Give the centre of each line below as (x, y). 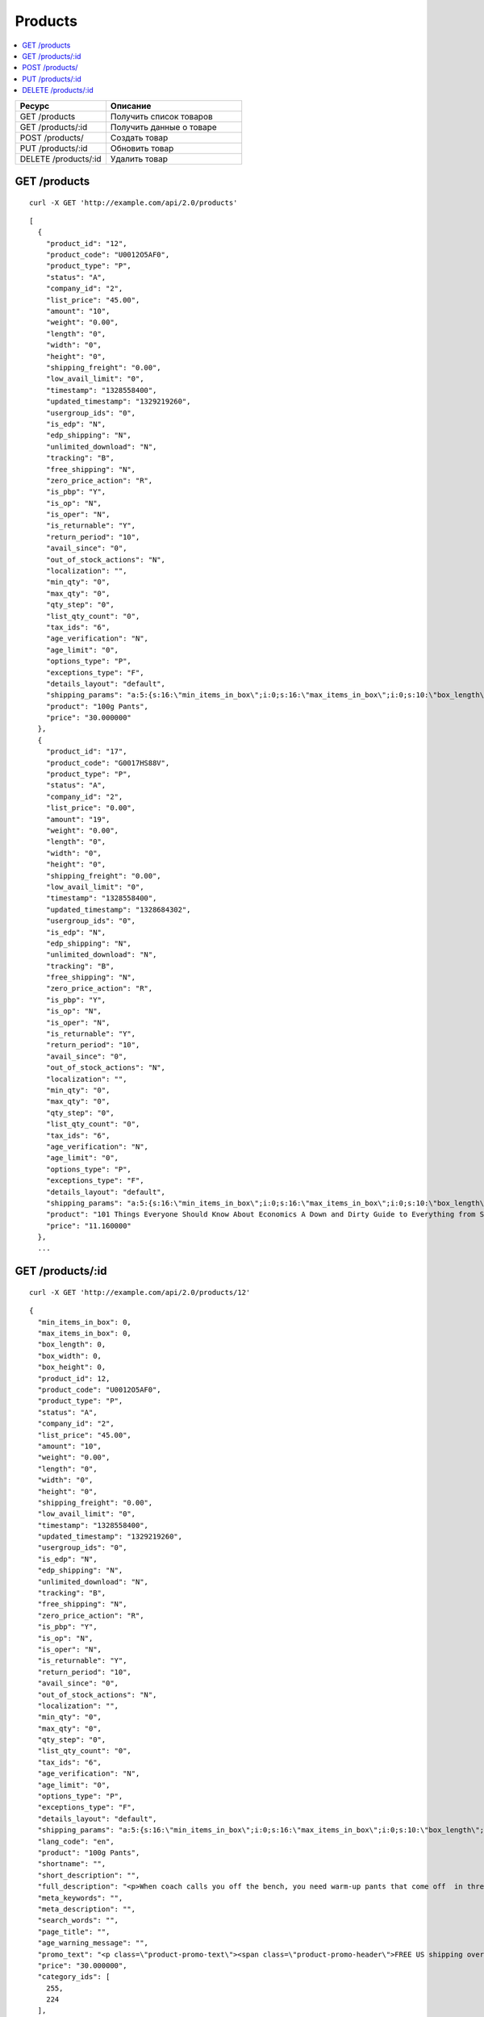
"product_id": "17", (86, 752)
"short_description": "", (89, 1875)
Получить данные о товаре (163, 127)
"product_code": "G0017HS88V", (108, 763)
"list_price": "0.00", (91, 808)
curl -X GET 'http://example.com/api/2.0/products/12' (140, 1292)
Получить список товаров (161, 116)
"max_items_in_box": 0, (85, 1334)
